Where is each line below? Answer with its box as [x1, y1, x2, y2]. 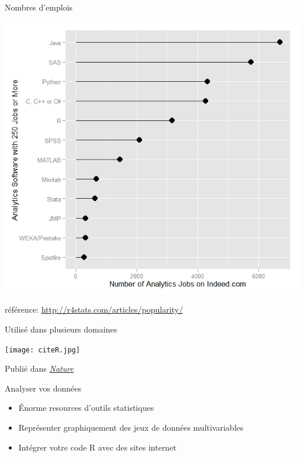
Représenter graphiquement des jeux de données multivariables [18, 421, 244, 434]
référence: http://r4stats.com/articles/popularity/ [5, 303, 183, 316]
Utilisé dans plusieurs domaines [5, 323, 118, 335]
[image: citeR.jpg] [5, 345, 80, 354]
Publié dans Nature [5, 362, 74, 375]
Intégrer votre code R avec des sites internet [18, 441, 177, 453]
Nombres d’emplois [5, 1, 73, 13]
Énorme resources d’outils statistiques [18, 401, 154, 414]
